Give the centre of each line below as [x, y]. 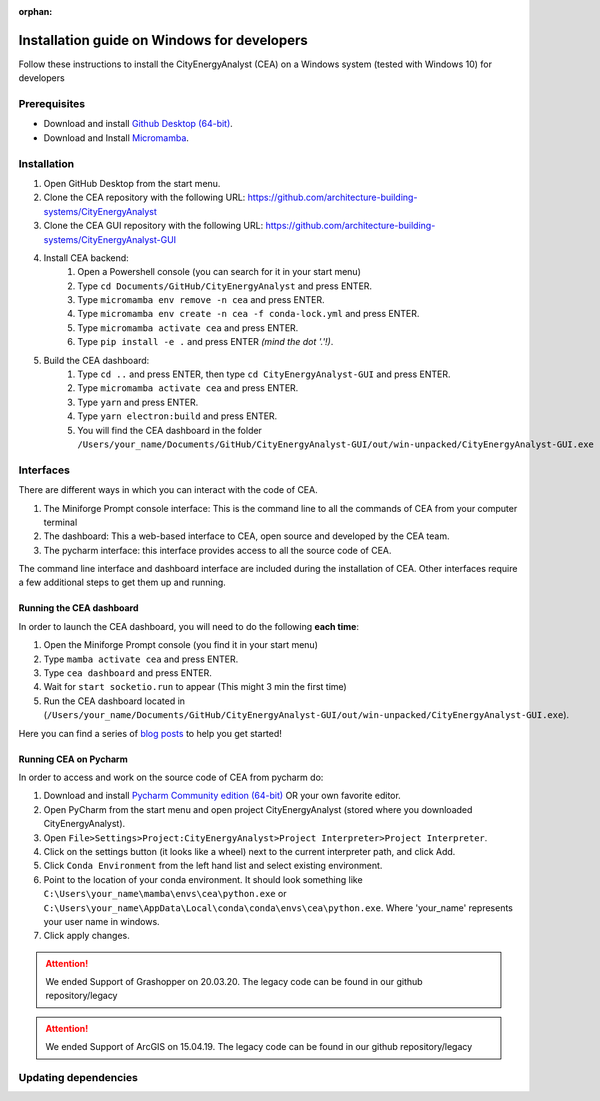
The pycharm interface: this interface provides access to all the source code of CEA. [217, 550]
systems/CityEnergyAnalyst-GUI [110, 239]
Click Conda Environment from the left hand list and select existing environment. [213, 866]
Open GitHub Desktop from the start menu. [132, 183]
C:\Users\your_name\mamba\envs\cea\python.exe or [165, 894]
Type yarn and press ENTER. [138, 402]
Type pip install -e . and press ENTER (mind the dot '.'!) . [205, 342]
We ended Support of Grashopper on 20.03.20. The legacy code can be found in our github [234, 982]
